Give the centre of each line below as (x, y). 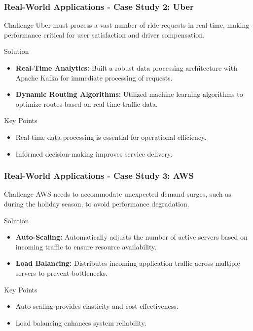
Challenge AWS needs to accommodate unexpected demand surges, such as (118, 194)
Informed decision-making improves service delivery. (94, 153)
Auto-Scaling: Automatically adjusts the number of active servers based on (131, 237)
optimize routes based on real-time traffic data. (87, 103)
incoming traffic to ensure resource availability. (86, 246)
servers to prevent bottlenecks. (62, 272)
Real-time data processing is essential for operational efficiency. (111, 137)
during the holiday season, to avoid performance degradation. (97, 203)
